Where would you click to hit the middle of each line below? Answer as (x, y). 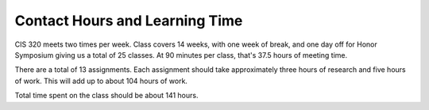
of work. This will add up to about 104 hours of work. (101, 81)
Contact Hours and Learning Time (129, 21)
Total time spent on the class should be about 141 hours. (106, 96)
